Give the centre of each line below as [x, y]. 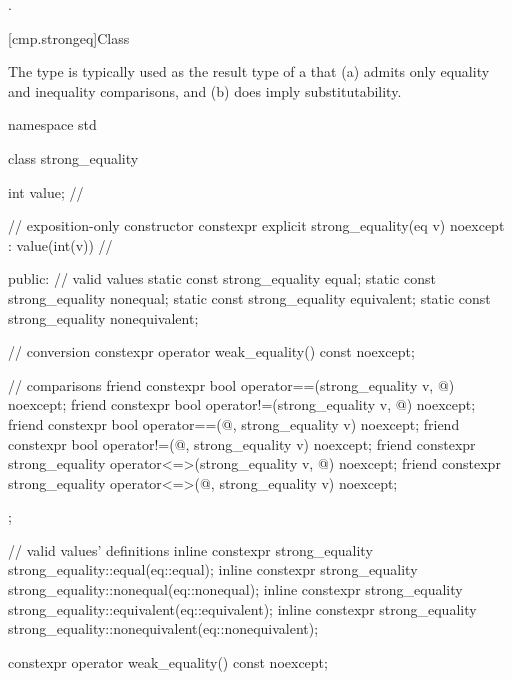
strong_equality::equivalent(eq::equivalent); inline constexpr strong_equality [242, 608]
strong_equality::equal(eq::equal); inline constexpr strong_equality [213, 569]
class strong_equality [73, 157]
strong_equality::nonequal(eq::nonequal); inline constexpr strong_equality [235, 589]
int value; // [46, 191]
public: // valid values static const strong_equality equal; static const [222, 278]
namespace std [52, 124]
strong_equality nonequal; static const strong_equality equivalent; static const [249, 297]
